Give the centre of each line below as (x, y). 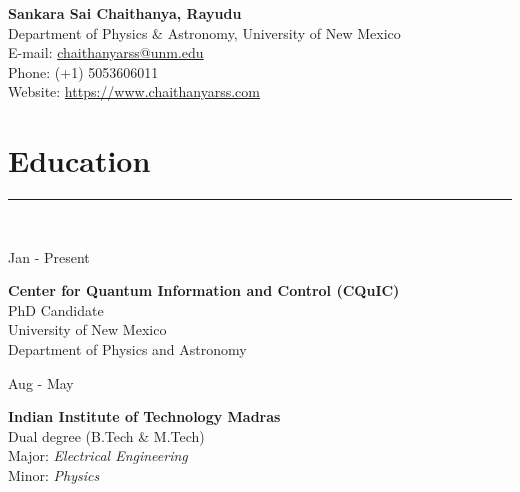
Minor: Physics (54, 475)
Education (79, 160)
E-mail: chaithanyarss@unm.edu (106, 52)
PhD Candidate (56, 309)
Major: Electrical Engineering (98, 455)
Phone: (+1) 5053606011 (83, 71)
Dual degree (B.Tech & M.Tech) (106, 435)
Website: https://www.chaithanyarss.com (134, 91)
